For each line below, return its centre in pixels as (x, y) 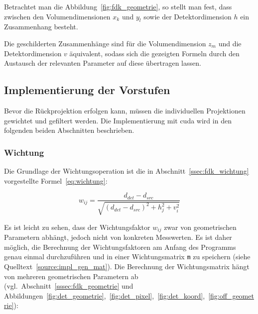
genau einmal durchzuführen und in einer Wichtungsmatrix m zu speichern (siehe (127, 257)
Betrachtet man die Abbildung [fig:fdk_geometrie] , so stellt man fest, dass (118, 6)
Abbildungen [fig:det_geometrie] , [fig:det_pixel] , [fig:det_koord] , (105, 295)
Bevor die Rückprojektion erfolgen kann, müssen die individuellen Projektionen (125, 110)
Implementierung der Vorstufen (87, 90)
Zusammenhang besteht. (41, 27)
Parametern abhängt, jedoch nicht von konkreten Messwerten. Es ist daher (118, 237)
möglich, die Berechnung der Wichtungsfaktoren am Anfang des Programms (120, 247)
